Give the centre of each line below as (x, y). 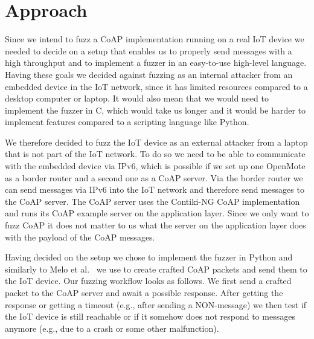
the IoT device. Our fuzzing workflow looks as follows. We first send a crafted (148, 281)
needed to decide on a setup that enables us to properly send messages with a (149, 50)
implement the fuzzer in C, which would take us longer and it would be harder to (155, 110)
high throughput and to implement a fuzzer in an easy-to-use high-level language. (156, 63)
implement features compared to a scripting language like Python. (127, 122)
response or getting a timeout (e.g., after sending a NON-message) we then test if (156, 304)
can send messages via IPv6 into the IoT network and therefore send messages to (155, 189)
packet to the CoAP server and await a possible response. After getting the (144, 292)
